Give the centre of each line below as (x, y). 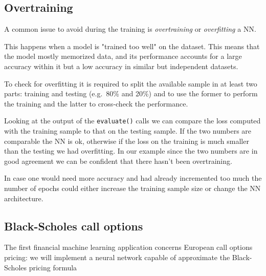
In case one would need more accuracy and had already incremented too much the (133, 178)
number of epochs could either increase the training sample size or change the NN (132, 188)
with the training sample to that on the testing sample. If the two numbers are (128, 131)
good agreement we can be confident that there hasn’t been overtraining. (118, 161)
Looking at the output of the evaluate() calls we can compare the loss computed (132, 121)
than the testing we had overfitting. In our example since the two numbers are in (131, 151)
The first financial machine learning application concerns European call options (128, 247)
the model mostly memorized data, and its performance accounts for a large (123, 56)
